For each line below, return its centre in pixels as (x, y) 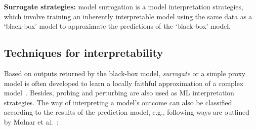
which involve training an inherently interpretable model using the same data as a (128, 16)
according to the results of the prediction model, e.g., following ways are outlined (127, 112)
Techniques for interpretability (84, 53)
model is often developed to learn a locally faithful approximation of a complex (124, 83)
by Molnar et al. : (31, 121)
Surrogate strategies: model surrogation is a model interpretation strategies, (124, 6)
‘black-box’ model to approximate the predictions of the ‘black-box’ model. (117, 26)
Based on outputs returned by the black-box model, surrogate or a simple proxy (125, 73)
